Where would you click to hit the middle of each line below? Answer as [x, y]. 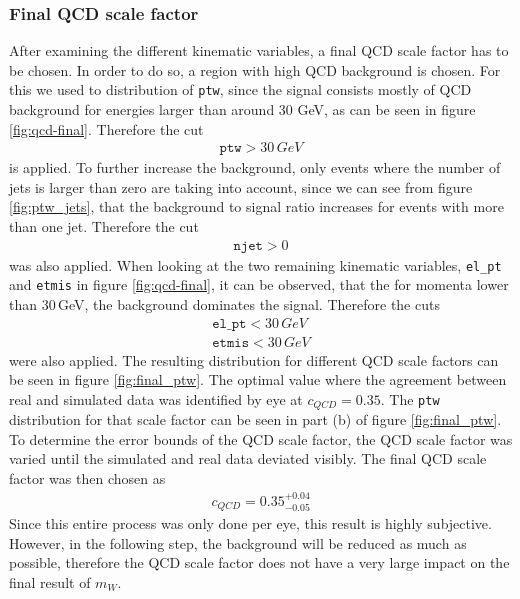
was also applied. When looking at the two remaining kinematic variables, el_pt [255, 264]
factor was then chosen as [87, 478]
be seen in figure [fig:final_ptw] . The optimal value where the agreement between [258, 379]
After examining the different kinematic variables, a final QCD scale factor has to [259, 50]
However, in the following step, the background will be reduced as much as [238, 542]
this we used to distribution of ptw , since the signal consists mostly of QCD [240, 89]
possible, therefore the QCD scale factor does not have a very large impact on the [259, 562]
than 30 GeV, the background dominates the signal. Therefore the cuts [224, 304]
